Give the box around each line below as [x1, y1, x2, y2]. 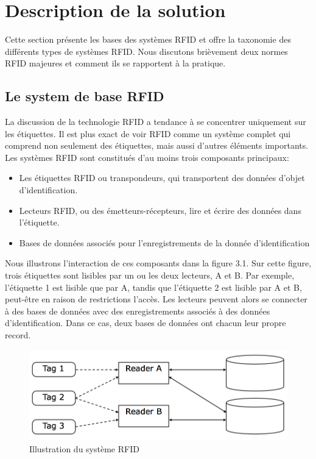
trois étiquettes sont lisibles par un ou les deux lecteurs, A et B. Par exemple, [5, 269, 295, 282]
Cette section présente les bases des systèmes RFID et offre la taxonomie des [5, 33, 291, 46]
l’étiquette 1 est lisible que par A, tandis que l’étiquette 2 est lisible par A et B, [5, 280, 302, 293]
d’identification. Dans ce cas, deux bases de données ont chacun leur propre [5, 316, 286, 329]
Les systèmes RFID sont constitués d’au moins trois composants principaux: [5, 151, 289, 163]
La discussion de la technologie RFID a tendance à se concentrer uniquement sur [5, 115, 306, 128]
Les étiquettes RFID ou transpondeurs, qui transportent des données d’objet [19, 171, 305, 184]
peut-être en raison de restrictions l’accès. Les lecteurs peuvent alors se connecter [5, 293, 307, 305]
